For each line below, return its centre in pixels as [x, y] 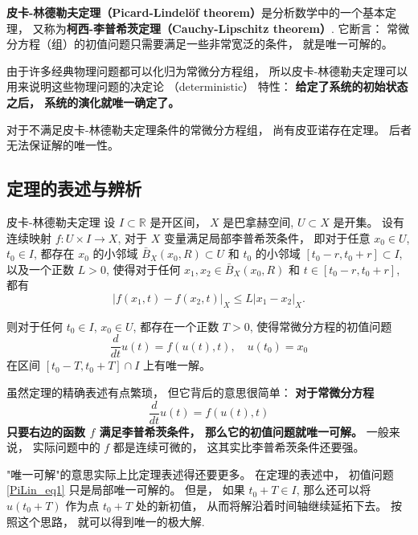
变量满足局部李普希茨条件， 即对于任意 [267, 237]
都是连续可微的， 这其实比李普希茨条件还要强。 [239, 447]
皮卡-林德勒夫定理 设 [61, 221]
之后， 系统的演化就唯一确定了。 [93, 102]
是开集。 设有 [369, 221]
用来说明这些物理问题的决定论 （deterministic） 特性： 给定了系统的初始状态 [207, 86]
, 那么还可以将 [334, 490]
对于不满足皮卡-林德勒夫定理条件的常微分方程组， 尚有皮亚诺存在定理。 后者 [209, 129]
